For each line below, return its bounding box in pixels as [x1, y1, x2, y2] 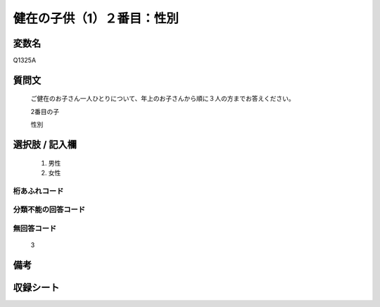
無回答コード [13, 223, 57, 233]
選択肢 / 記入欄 [13, 139, 77, 151]
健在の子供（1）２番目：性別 [13, 11, 179, 26]
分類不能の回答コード [13, 205, 86, 215]
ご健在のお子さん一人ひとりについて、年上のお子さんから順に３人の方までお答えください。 [30, 94, 296, 103]
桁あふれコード [13, 186, 64, 196]
